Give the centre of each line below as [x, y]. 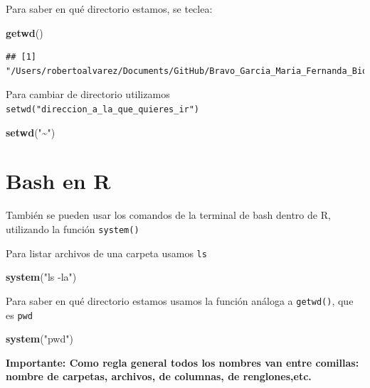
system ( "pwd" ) [39, 339]
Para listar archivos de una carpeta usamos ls [106, 253]
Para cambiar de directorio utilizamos [88, 94]
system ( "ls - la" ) [41, 277]
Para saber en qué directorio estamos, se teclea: [109, 9]
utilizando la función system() [73, 228]
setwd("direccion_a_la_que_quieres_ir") [103, 109]
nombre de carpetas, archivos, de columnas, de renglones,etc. [159, 376]
